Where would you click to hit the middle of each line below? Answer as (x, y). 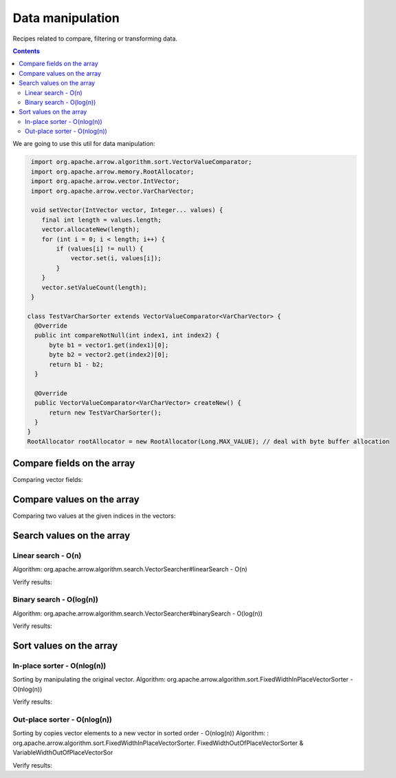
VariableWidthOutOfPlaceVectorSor (63, 753)
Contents (26, 51)
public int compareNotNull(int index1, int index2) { (127, 335)
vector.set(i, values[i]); (116, 259)
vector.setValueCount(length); (94, 287)
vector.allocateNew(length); (91, 230)
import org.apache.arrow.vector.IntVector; (106, 181)
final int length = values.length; (101, 220)
